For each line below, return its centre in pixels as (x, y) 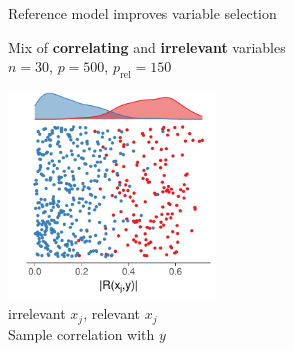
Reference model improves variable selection (142, 13)
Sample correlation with (81, 333)
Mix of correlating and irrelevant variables (147, 46)
